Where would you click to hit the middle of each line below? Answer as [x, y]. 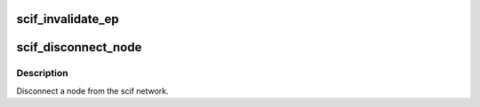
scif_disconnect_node [79, 47]
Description [42, 73]
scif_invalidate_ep [68, 19]
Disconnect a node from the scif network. [92, 91]
